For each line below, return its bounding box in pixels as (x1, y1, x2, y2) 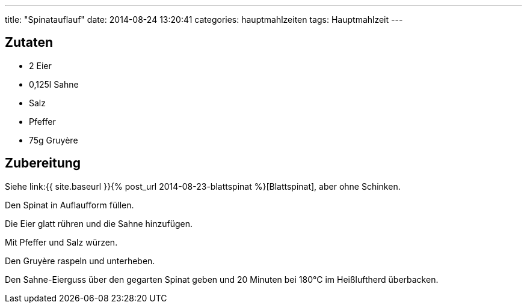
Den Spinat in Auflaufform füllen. (5, 199, 134, 210)
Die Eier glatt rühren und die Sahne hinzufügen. (5, 218, 193, 229)
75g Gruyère (29, 134, 78, 145)
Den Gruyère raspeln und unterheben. (5, 255, 155, 266)
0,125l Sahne (29, 79, 79, 89)
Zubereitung (5, 156, 81, 171)
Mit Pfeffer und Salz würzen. (5, 237, 118, 247)
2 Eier (29, 60, 52, 71)
